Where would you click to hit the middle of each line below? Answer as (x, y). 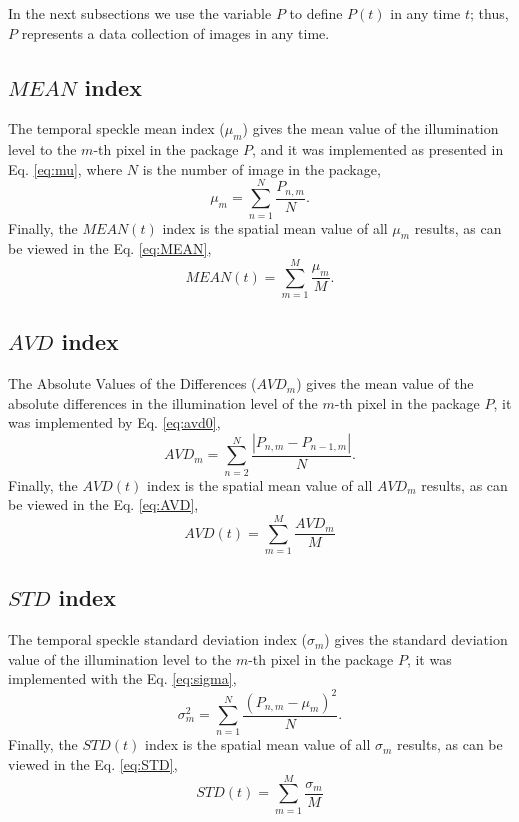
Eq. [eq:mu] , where (65, 168)
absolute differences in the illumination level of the (163, 402)
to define (316, 13)
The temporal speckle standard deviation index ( (157, 639)
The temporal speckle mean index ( (116, 128)
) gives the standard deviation (416, 639)
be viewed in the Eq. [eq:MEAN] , (110, 248)
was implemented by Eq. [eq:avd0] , (114, 422)
